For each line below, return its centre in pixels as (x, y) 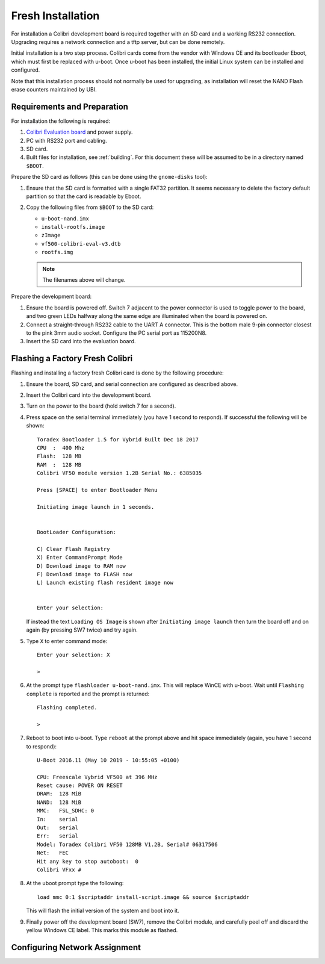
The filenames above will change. (84, 280)
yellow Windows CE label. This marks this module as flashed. (102, 930)
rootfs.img (57, 252)
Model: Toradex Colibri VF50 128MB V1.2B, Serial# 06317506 (127, 844)
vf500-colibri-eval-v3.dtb (81, 244)
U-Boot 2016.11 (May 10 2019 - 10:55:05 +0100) (108, 760)
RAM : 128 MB (59, 465)
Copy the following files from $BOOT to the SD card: (90, 207)
